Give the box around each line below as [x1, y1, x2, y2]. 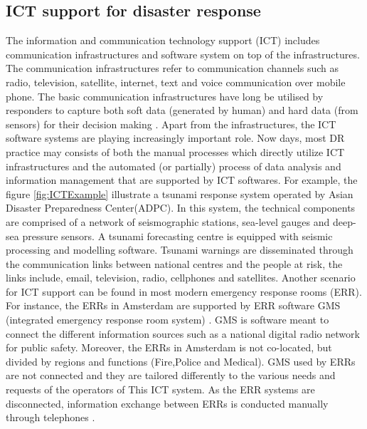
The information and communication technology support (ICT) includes [6, 33, 320, 48]
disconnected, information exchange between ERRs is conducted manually [6, 396, 329, 410]
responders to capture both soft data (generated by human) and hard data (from [6, 103, 358, 118]
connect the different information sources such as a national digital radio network [6, 326, 360, 341]
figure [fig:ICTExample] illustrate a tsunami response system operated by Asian [6, 186, 353, 201]
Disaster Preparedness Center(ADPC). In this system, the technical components [6, 200, 356, 215]
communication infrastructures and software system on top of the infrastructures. [6, 46, 360, 61]
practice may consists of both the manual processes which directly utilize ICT [6, 144, 345, 159]
